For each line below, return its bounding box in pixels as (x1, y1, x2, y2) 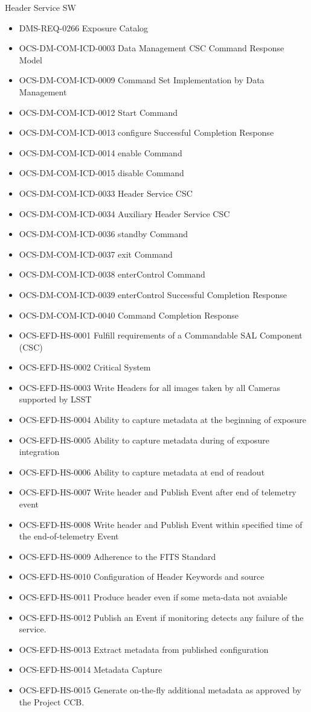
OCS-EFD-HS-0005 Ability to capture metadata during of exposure (19, 433, 269, 446)
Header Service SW (5, 1, 76, 13)
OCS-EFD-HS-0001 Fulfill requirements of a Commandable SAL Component (19, 329, 303, 342)
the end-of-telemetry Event (19, 530, 119, 542)
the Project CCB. (19, 695, 85, 708)
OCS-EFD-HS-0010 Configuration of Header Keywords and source (19, 570, 265, 583)
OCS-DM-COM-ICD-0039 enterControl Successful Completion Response (19, 288, 287, 300)
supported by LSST (19, 393, 92, 405)
